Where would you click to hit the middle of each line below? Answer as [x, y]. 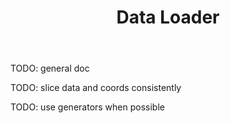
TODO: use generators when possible [87, 107]
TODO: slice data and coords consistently [96, 88]
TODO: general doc [50, 68]
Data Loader [168, 17]
